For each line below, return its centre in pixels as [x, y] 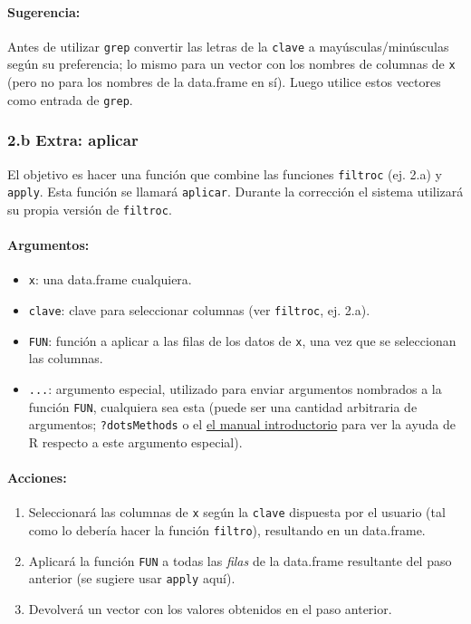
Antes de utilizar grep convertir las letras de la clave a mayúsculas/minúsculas [228, 46]
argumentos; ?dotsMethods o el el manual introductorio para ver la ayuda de [242, 424]
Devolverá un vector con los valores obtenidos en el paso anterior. [210, 608]
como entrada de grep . [70, 99]
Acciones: [37, 478]
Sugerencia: [44, 11]
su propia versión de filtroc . [90, 209]
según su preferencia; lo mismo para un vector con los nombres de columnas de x [231, 64]
